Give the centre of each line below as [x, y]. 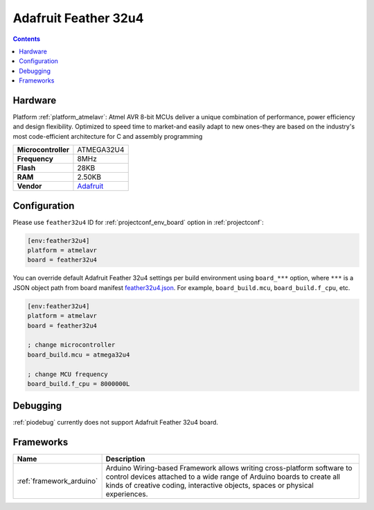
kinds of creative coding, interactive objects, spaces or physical [210, 486]
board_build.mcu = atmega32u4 [79, 355]
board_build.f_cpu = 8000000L [79, 384]
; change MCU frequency [68, 374]
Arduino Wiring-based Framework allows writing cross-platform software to [229, 468]
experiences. [127, 494]
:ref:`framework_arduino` [57, 481]
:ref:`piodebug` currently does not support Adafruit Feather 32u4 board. [115, 423]
